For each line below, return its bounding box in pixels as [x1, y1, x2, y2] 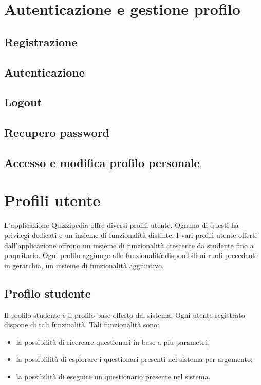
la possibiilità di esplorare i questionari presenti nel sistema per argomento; [16, 354, 253, 364]
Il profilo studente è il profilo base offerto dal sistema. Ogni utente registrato [4, 309, 245, 320]
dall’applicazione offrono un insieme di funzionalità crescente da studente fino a [4, 240, 254, 250]
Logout [4, 94, 42, 110]
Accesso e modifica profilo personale [4, 154, 200, 170]
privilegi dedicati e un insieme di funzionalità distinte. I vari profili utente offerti [4, 230, 257, 240]
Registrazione [4, 33, 78, 49]
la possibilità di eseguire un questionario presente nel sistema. [16, 371, 211, 381]
